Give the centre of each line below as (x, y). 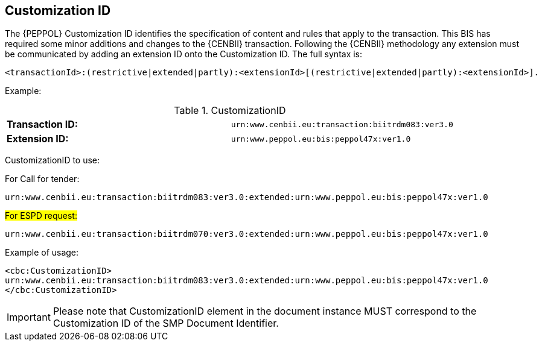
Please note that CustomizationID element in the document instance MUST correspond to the (265, 311)
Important (29, 317)
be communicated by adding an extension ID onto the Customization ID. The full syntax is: (184, 54)
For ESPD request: (41, 216)
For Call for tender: (42, 179)
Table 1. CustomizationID (230, 111)
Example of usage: (42, 253)
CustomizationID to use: (53, 160)
